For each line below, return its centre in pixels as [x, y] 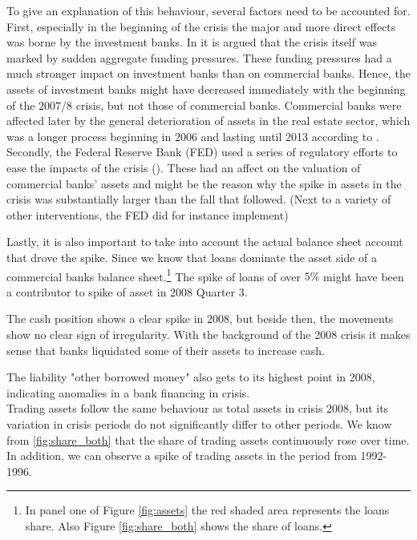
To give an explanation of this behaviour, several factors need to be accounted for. [208, 10]
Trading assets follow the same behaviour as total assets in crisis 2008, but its [198, 408]
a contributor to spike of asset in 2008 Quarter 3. [127, 291]
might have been [364, 276]
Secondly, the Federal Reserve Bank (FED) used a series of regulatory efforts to [202, 152]
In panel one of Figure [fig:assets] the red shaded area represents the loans [207, 510]
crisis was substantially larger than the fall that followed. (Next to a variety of [199, 199]
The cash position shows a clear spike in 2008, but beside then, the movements [200, 318]
